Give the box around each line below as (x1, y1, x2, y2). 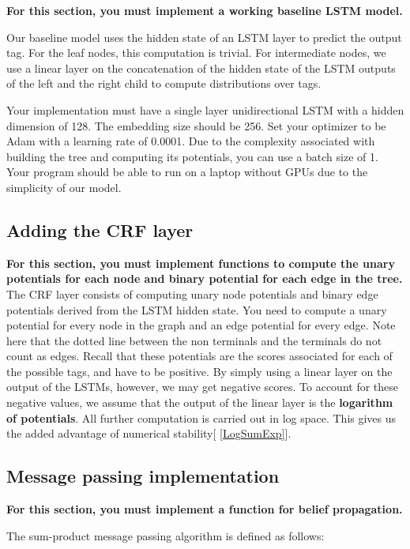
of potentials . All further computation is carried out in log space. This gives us (6, 409, 397, 426)
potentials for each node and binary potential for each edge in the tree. (6, 270, 403, 287)
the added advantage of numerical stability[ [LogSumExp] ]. (6, 425, 292, 442)
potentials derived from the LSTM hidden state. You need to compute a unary (6, 301, 387, 318)
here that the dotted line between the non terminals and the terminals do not (6, 332, 382, 348)
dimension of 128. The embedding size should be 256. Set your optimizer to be (6, 117, 386, 133)
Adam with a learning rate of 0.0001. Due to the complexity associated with (6, 133, 375, 149)
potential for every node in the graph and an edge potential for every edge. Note (6, 317, 396, 333)
